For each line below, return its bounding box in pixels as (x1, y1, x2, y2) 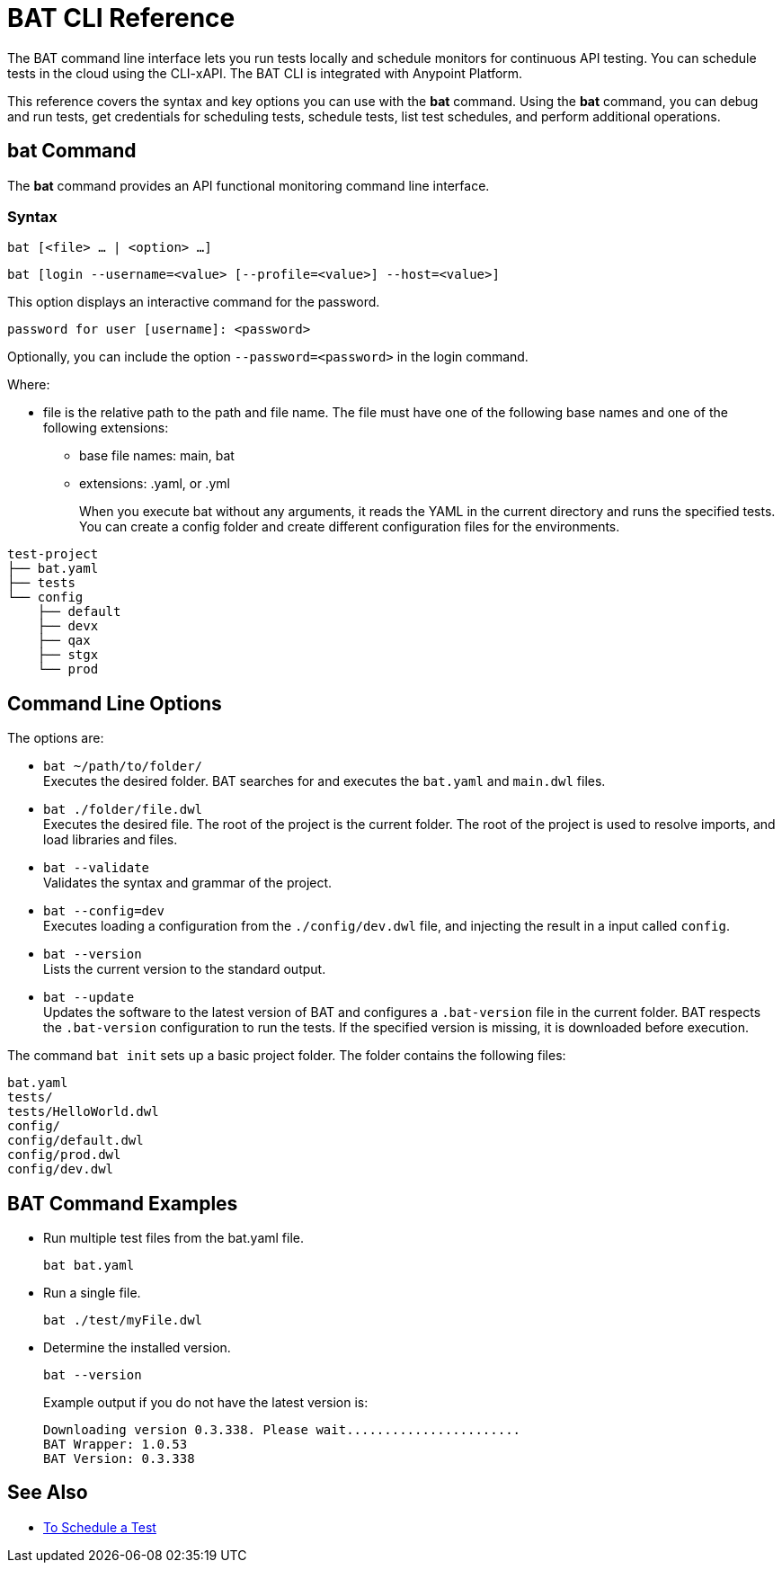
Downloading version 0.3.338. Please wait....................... (43, 1423, 521, 1438)
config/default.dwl (7, 1133, 144, 1148)
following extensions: (43, 420, 169, 436)
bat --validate (43, 861, 150, 876)
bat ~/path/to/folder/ (43, 759, 203, 774)
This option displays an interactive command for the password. (7, 294, 380, 310)
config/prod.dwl (7, 1147, 121, 1163)
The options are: (7, 730, 104, 746)
